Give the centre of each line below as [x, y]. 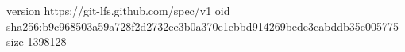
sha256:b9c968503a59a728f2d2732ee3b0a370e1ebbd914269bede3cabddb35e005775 [203, 26]
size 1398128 [37, 41]
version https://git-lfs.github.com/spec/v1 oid [118, 10]
